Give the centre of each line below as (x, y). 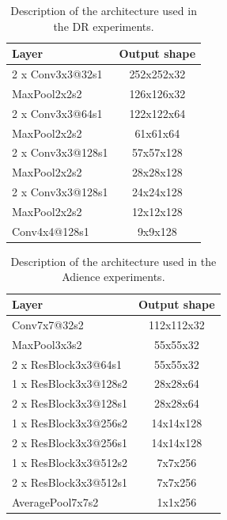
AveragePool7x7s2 (55, 501)
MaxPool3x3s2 (47, 344)
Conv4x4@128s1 (51, 231)
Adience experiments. (114, 277)
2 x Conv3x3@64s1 (57, 113)
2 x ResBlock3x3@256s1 (70, 442)
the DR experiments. (104, 26)
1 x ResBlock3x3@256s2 (70, 423)
